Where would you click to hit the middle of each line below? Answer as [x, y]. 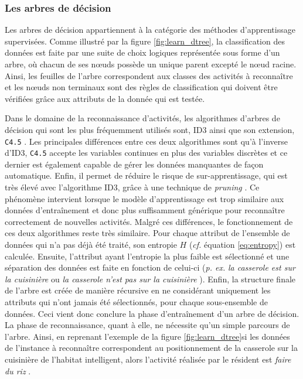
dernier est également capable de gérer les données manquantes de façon [134, 164]
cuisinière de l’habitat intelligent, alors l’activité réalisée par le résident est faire [148, 359]
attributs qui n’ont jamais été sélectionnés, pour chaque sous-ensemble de [136, 302]
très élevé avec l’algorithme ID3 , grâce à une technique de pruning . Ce [132, 187]
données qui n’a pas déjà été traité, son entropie [91, 245]
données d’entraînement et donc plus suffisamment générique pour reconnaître [145, 210]
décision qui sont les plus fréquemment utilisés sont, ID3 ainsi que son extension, [150, 129]
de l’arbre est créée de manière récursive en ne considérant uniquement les [138, 290]
